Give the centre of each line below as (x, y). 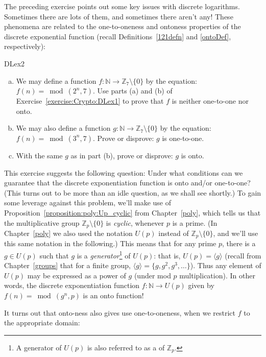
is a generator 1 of (104, 255)
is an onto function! (113, 295)
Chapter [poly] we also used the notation (68, 233)
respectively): (25, 46)
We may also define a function (63, 128)
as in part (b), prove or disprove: (122, 155)
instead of (174, 233)
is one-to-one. (183, 138)
